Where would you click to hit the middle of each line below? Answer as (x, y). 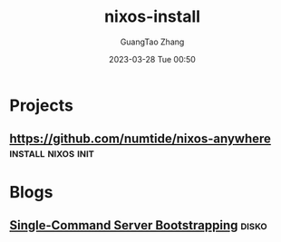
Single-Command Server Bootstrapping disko (138, 225)
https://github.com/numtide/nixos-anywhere (140, 139)
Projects (42, 105)
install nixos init (52, 153)
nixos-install (152, 17)
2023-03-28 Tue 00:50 (152, 59)
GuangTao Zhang (152, 42)
